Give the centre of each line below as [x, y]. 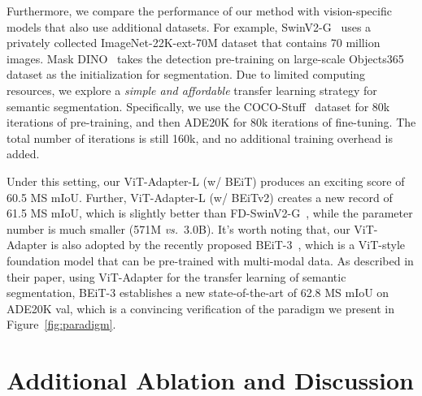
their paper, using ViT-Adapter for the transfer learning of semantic [176, 276]
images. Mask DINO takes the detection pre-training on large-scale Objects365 [205, 58]
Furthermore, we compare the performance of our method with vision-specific [199, 11]
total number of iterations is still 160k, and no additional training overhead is [200, 138]
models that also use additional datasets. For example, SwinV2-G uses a [189, 26]
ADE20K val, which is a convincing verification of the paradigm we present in [201, 308]
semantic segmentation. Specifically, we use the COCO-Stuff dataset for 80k [198, 106]
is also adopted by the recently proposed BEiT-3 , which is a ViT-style [228, 245]
